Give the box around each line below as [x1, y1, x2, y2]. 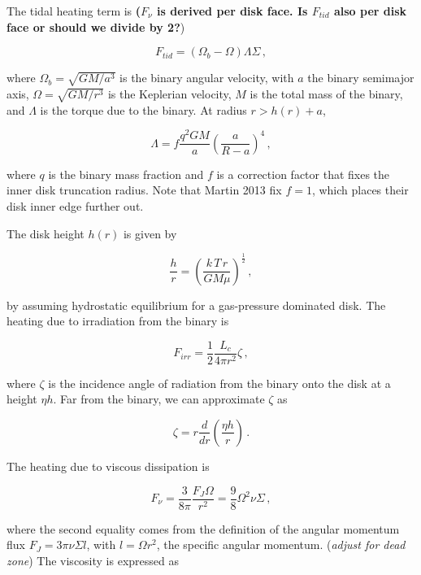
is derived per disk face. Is [157, 2, 308, 19]
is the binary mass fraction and [48, 165, 204, 182]
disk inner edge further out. [7, 197, 144, 214]
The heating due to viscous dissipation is [7, 457, 210, 474]
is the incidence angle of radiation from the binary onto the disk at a [48, 374, 391, 391]
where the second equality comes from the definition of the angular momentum [7, 520, 400, 537]
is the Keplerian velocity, [107, 85, 232, 102]
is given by [123, 224, 177, 242]
